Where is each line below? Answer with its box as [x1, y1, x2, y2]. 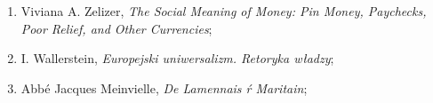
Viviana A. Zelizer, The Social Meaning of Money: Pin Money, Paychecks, [20, 2, 427, 20]
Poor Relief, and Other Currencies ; [20, 19, 212, 37]
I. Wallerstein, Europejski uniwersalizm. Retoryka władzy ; [20, 49, 334, 67]
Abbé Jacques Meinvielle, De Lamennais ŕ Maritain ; [20, 78, 308, 97]
